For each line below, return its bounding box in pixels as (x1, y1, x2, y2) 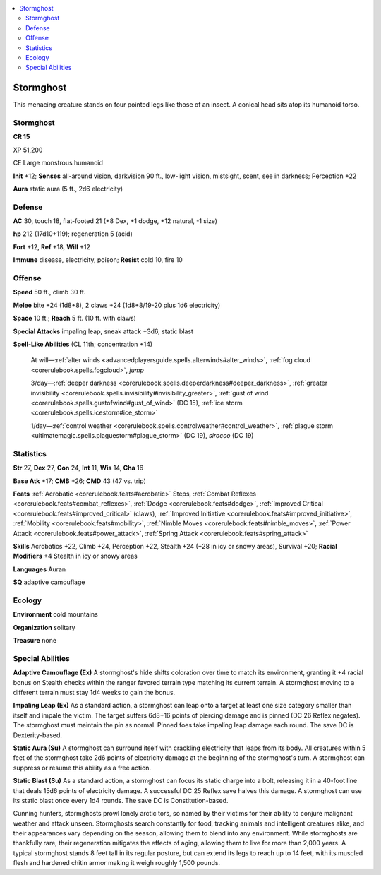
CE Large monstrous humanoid (13, 159, 104, 167)
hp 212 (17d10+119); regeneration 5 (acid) (13, 230, 133, 238)
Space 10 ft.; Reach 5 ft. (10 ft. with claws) (13, 314, 137, 323)
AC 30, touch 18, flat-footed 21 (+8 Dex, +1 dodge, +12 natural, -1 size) (13, 217, 218, 225)
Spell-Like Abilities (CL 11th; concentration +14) (13, 340, 153, 348)
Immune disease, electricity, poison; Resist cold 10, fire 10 (13, 256, 183, 264)
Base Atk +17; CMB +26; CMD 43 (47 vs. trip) (13, 477, 146, 485)
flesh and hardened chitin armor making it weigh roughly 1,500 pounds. (13, 859, 221, 867)
